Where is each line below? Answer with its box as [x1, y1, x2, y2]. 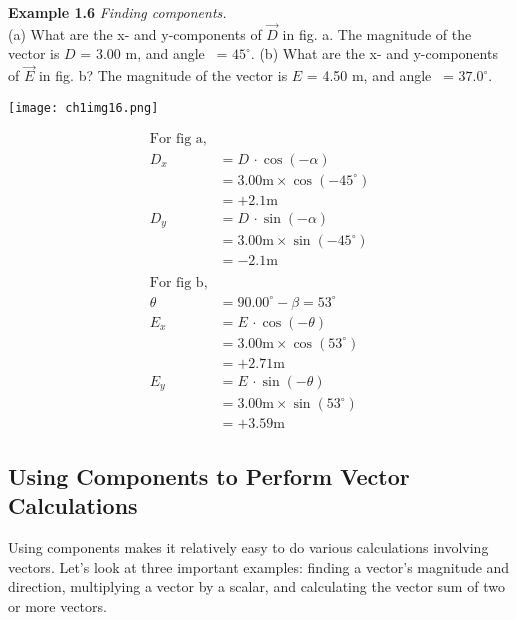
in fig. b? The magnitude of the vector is [38, 65, 288, 86]
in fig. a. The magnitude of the [282, 23, 472, 44]
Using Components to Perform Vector [8, 460, 410, 491]
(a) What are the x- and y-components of [8, 23, 262, 44]
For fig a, [149, 132, 207, 147]
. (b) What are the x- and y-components [250, 43, 498, 64]
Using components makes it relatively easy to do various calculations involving [8, 536, 489, 557]
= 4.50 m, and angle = [306, 65, 454, 86]
